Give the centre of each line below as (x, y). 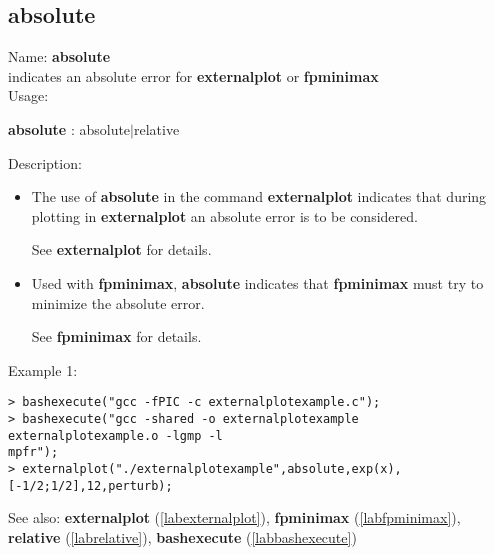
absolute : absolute (69, 128)
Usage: (28, 95)
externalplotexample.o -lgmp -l (115, 435)
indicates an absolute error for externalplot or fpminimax (193, 75)
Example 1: (43, 369)
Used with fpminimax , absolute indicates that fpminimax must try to (257, 282)
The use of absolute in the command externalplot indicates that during (259, 196)
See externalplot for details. (121, 249)
